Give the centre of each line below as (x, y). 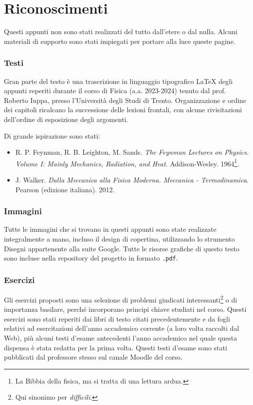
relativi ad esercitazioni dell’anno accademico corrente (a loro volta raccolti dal (122, 328)
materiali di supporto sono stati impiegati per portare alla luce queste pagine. (120, 41)
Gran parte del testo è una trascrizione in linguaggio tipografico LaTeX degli (118, 81)
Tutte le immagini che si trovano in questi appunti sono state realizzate (110, 229)
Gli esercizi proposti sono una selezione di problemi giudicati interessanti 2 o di (121, 299)
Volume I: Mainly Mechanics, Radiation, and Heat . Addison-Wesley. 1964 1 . (127, 162)
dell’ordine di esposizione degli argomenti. (66, 119)
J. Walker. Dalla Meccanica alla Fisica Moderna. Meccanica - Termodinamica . (132, 179)
